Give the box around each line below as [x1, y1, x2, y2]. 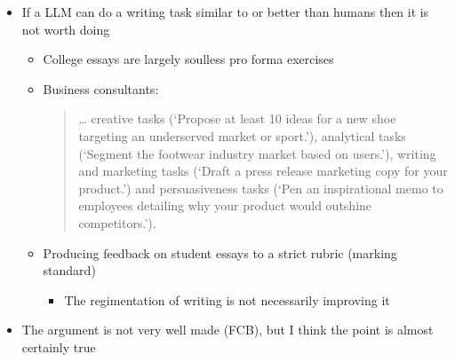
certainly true [21, 337, 96, 356]
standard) [43, 261, 96, 279]
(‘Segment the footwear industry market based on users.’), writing [78, 144, 436, 162]
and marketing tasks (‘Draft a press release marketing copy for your [78, 161, 448, 180]
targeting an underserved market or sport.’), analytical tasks [78, 126, 406, 145]
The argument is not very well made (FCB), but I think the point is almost [21, 320, 434, 339]
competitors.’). [78, 213, 156, 232]
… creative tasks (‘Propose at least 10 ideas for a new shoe [78, 109, 396, 128]
